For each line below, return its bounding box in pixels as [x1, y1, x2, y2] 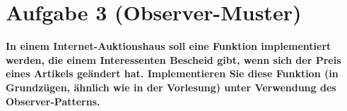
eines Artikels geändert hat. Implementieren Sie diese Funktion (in [6, 66, 339, 81]
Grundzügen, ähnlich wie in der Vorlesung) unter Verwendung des [6, 79, 336, 94]
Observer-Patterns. [6, 93, 100, 108]
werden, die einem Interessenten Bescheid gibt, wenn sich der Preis [6, 52, 341, 67]
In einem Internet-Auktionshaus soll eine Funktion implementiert [6, 39, 331, 53]
